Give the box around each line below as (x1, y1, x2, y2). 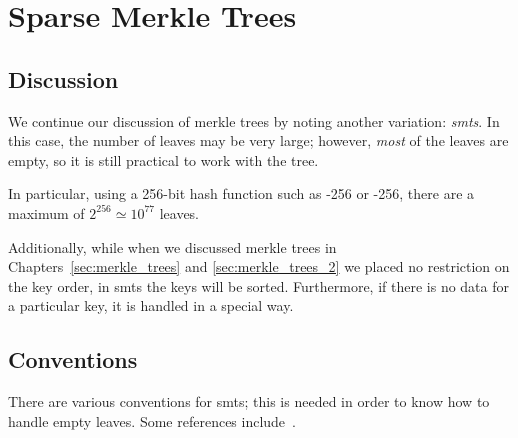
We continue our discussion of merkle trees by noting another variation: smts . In (8, 110, 500, 131)
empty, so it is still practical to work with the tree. (8, 149, 319, 170)
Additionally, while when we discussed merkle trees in (8, 236, 337, 257)
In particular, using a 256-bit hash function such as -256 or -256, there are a (8, 183, 475, 204)
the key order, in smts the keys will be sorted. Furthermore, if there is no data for (8, 275, 509, 296)
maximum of (8, 202, 85, 223)
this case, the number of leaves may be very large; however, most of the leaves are (8, 130, 509, 151)
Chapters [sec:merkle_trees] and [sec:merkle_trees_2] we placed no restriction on (8, 256, 510, 277)
